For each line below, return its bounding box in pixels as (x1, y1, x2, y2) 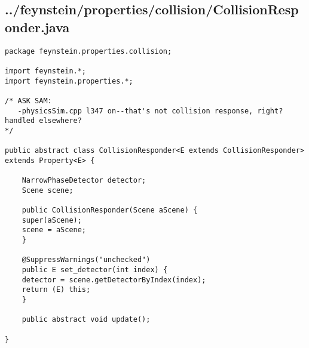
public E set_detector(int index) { (22, 266, 168, 275)
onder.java (5, 17, 70, 36)
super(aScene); (22, 215, 82, 224)
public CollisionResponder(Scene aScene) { (22, 206, 198, 215)
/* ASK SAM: (5, 96, 52, 105)
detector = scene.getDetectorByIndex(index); (22, 275, 206, 284)
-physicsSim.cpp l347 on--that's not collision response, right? (17, 106, 283, 115)
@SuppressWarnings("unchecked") (22, 255, 151, 264)
